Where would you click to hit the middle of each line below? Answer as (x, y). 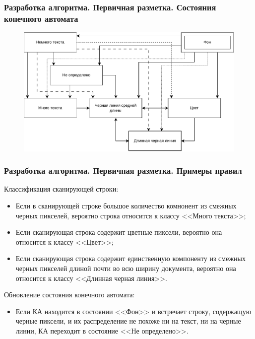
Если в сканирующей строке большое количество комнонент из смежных (126, 206)
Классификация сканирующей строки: (61, 189)
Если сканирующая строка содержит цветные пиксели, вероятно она (119, 232)
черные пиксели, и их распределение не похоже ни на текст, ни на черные (128, 321)
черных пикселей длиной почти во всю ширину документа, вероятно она (126, 268)
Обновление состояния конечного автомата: (69, 295)
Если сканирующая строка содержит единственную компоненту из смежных (130, 258)
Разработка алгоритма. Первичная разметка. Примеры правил (123, 170)
